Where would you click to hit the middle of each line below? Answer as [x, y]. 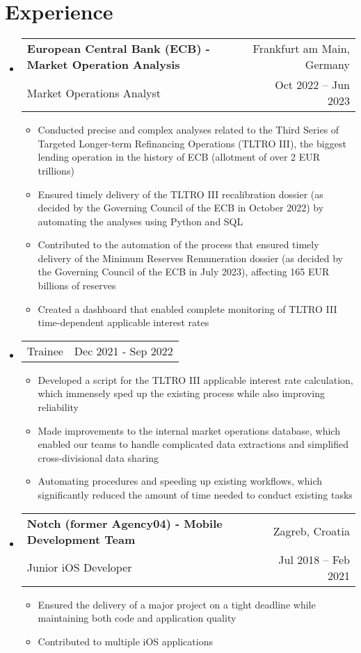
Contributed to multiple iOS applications [125, 641]
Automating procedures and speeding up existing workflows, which [180, 481]
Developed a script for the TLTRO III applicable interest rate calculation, [195, 379]
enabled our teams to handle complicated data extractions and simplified [193, 444]
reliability [58, 407]
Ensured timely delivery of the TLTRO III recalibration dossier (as [180, 194]
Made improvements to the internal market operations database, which [189, 430]
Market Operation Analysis [103, 65]
